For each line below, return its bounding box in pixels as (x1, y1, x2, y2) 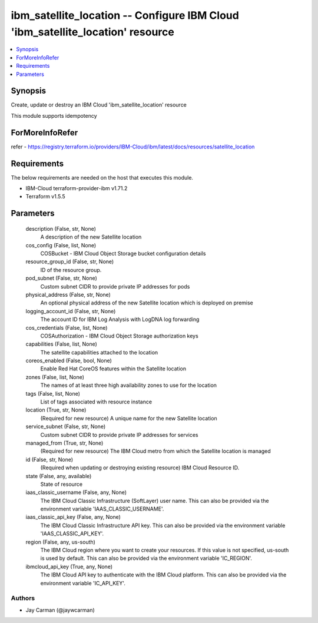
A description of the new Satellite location (40, 233, 142, 241)
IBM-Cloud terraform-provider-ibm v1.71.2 (25, 185, 128, 192)
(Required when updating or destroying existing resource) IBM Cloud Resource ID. (40, 464, 240, 471)
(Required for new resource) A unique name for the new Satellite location (40, 415, 217, 422)
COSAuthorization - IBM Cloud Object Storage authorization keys (40, 332, 198, 339)
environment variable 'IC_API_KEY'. (40, 579, 126, 586)
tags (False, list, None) (25, 390, 81, 397)
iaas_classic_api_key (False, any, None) (25, 513, 121, 521)
